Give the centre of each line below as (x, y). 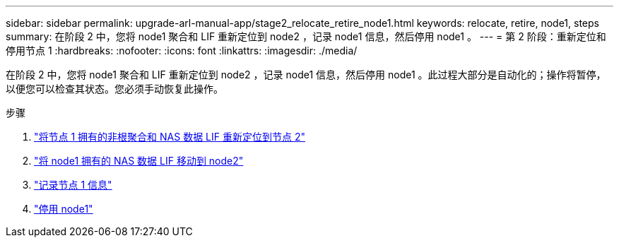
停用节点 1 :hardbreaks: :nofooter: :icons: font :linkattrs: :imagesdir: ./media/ (182, 51)
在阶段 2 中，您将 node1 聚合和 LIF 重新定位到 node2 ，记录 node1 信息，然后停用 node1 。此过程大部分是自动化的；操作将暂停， (306, 75)
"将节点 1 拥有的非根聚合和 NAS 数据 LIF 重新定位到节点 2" (170, 137)
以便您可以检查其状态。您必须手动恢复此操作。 (114, 89)
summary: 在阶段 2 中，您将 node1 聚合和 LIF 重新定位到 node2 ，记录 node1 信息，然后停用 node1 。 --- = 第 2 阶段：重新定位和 (306, 36)
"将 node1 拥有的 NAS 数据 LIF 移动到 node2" (139, 161)
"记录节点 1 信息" (73, 185)
